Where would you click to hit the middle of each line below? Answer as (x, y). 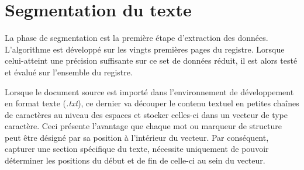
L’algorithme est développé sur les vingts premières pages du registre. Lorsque (145, 49)
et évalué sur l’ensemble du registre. (69, 72)
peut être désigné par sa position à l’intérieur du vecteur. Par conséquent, (137, 137)
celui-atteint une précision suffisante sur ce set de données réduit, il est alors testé (151, 60)
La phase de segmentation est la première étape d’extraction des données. (137, 38)
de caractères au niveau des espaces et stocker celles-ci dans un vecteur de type (146, 114)
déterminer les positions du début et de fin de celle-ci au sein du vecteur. (135, 160)
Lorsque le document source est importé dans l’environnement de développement (149, 91)
